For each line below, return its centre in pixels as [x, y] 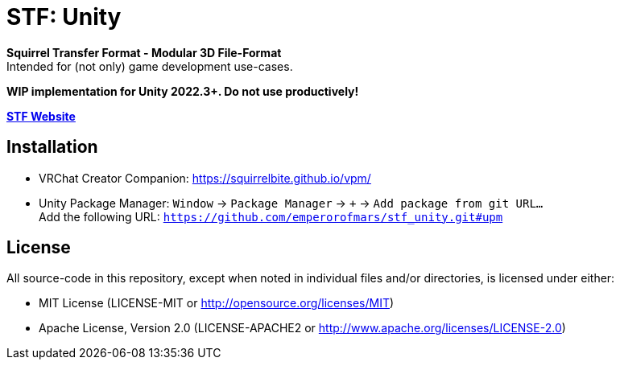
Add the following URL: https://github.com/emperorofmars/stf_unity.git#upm [271, 216]
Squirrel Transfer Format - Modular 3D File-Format [144, 52]
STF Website [41, 116]
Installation [52, 147]
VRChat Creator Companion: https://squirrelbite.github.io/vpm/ [205, 178]
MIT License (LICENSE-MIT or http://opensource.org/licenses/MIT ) [217, 303]
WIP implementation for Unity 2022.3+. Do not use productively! [183, 91]
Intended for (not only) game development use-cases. [150, 66]
